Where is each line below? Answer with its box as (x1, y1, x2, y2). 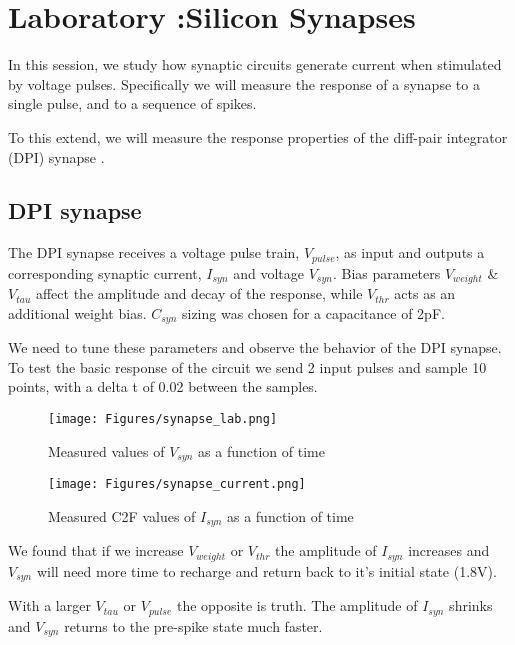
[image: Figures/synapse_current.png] (48, 477, 306, 492)
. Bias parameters (332, 262, 441, 283)
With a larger (8, 595, 91, 616)
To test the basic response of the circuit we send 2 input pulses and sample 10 (8, 356, 487, 377)
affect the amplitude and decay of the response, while (35, 283, 363, 304)
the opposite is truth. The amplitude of (176, 595, 418, 616)
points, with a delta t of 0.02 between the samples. (8, 376, 318, 397)
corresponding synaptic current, (8, 262, 202, 283)
